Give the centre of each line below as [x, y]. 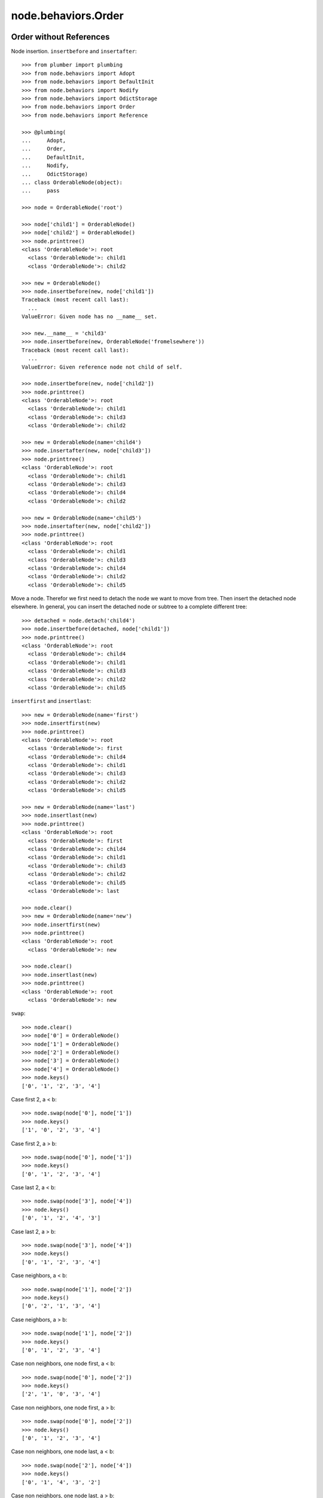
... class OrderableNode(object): [72, 182]
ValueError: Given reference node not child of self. [102, 367]
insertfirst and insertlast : [51, 701]
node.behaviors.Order [67, 16]
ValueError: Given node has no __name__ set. [90, 317]
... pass [41, 191]
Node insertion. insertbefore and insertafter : [74, 52]
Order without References [60, 37]
